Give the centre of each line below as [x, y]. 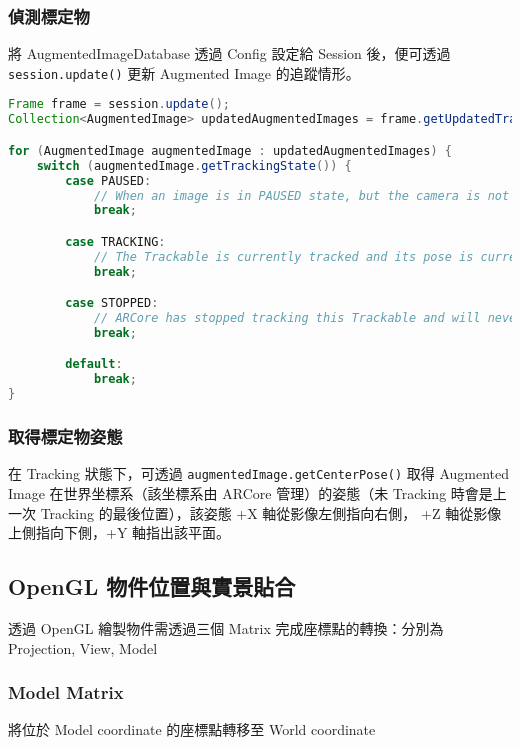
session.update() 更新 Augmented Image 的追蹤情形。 [184, 72]
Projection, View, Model [83, 647]
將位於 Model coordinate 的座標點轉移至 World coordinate [192, 729]
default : [94, 364]
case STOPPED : [112, 303]
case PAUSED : [108, 180]
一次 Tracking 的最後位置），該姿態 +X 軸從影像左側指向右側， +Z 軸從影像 [255, 512]
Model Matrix [66, 692]
